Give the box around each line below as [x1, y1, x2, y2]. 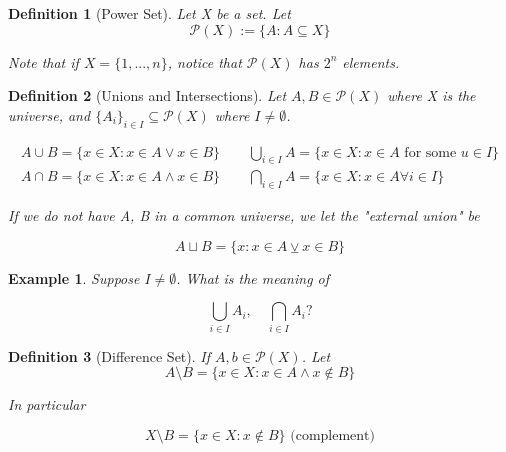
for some [404, 145, 457, 160]
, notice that [167, 51, 242, 72]
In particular [8, 394, 86, 415]
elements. [342, 51, 400, 72]
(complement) [290, 428, 375, 443]
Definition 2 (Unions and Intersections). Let [8, 85, 287, 106]
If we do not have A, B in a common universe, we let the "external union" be [8, 205, 480, 226]
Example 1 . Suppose [8, 267, 140, 288]
